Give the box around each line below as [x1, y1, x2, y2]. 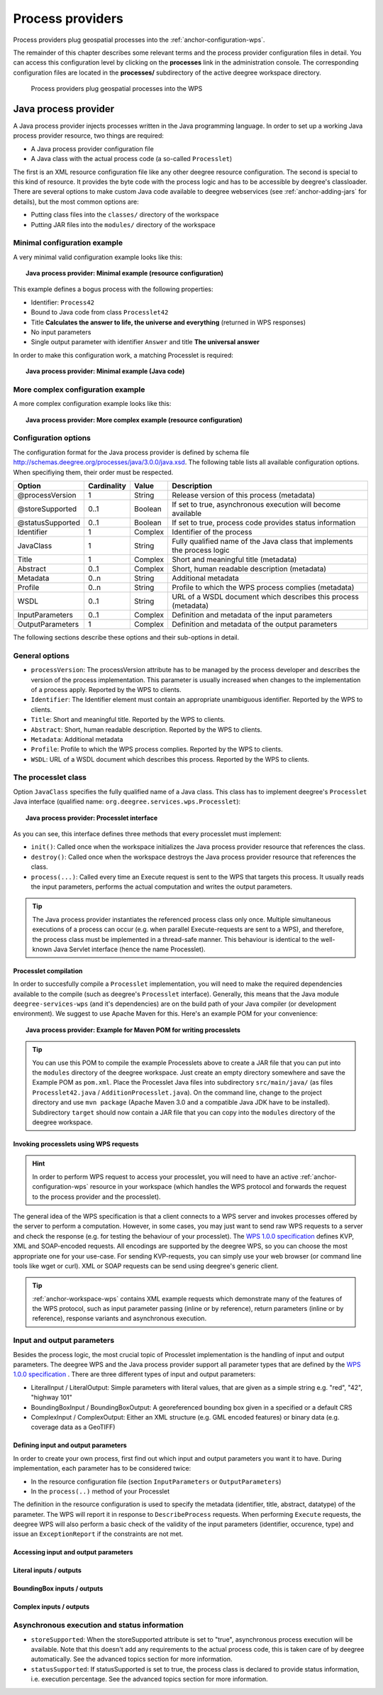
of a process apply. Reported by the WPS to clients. [30, 685, 182, 693]
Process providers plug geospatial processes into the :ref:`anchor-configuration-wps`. [13, 35, 265, 44]
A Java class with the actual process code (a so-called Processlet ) [30, 155, 233, 163]
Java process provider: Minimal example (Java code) [26, 367, 185, 375]
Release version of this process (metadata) [171, 490, 316, 500]
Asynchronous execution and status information [13, 1620, 184, 1630]
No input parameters [30, 328, 91, 336]
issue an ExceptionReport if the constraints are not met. [13, 1530, 184, 1538]
